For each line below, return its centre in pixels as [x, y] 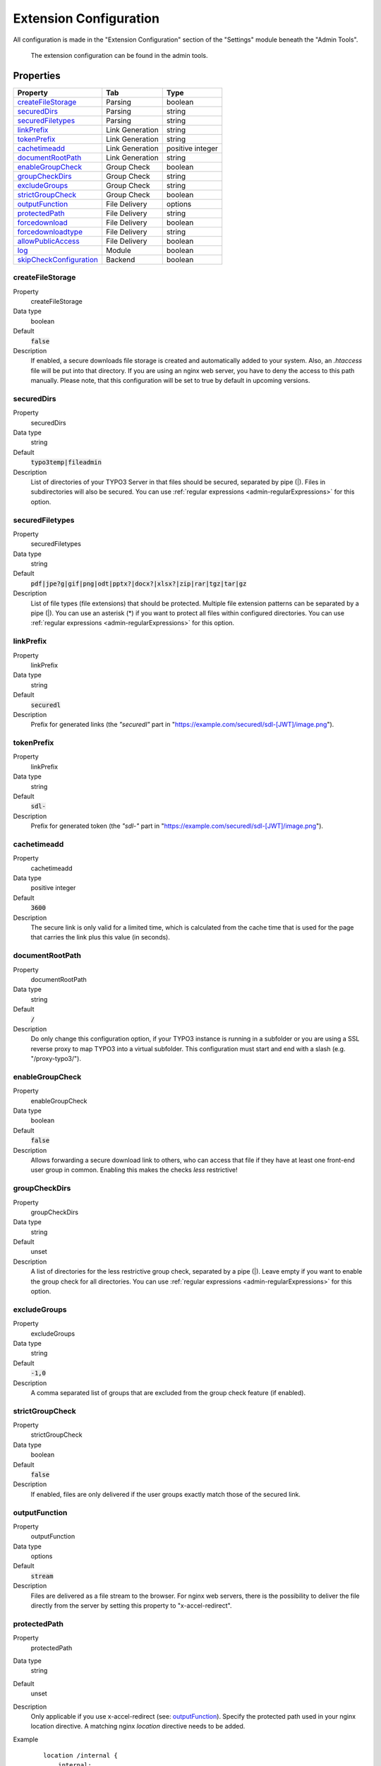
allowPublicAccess [49, 241]
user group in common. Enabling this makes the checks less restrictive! [134, 1170]
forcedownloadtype [50, 232]
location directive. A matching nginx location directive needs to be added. [138, 1726]
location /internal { [80, 1756]
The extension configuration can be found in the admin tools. [119, 55]
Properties [37, 75]
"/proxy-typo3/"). [56, 1059]
